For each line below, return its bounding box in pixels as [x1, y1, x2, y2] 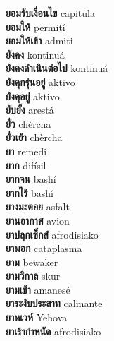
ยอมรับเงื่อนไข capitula [6, 6, 95, 20]
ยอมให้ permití [6, 19, 65, 34]
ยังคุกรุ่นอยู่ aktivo [6, 74, 75, 89]
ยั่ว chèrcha [6, 116, 51, 131]
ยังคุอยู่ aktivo [6, 88, 60, 103]
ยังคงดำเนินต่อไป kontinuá [6, 61, 108, 76]
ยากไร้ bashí [6, 185, 53, 200]
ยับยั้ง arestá [6, 102, 54, 117]
